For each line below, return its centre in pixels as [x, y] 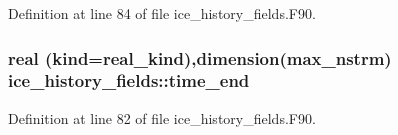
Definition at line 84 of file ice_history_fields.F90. [162, 13]
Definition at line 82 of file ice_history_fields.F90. [162, 117]
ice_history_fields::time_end [129, 80]
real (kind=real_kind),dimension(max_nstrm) [200, 57]
